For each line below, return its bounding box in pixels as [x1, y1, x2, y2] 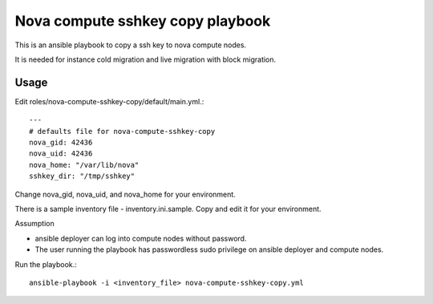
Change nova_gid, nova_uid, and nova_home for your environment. [14, 189, 236, 199]
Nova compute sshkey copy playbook [14, 12, 271, 30]
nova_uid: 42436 [29, 149, 93, 158]
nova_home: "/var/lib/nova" [29, 160, 140, 169]
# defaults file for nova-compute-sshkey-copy [29, 127, 216, 136]
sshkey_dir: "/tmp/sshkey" [29, 172, 136, 180]
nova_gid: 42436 [29, 138, 93, 148]
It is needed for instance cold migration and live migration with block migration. [14, 55, 277, 64]
